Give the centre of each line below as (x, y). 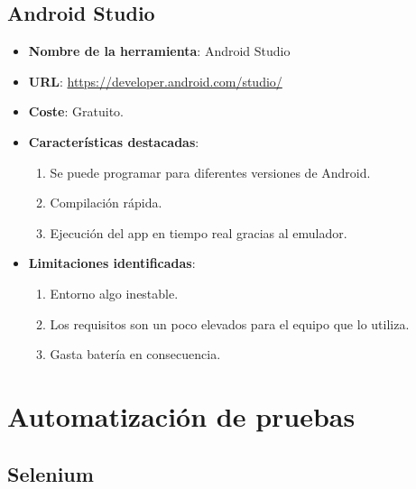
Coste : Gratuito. (76, 111)
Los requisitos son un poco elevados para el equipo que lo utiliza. (230, 323)
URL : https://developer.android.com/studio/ (155, 81)
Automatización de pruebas (181, 415)
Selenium (51, 473)
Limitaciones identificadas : (112, 263)
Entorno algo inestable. (114, 293)
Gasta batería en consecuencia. (135, 354)
